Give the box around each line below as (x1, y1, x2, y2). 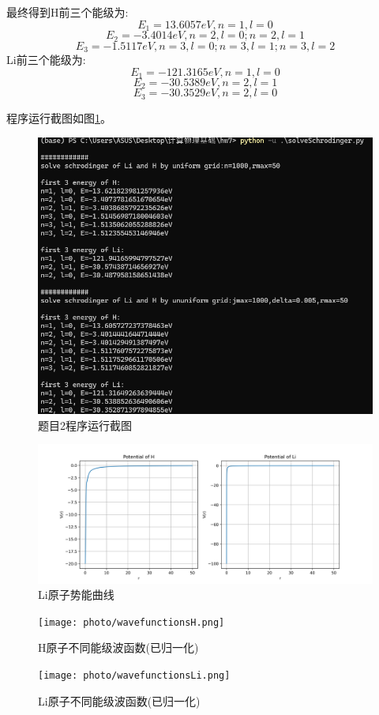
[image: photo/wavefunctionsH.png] (38, 616, 225, 628)
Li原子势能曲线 (38, 586, 114, 603)
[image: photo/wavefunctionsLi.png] (38, 669, 231, 681)
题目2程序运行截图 (38, 416, 132, 433)
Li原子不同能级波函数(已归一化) (38, 692, 201, 709)
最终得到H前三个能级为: (6, 4, 129, 20)
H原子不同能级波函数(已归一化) (38, 639, 199, 656)
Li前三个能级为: (6, 51, 86, 67)
